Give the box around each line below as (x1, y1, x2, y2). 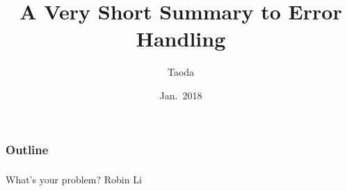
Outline (6, 140, 49, 158)
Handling (136, 24, 226, 53)
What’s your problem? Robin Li (6, 172, 142, 187)
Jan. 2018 (159, 88, 202, 102)
